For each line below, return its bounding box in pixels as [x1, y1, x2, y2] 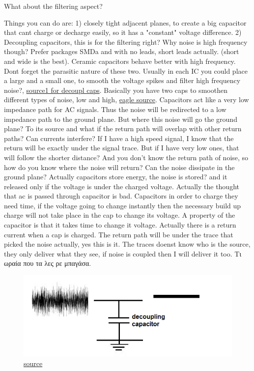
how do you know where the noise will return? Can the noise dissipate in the [4, 162, 235, 172]
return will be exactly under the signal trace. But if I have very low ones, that [4, 143, 239, 153]
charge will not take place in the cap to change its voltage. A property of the [4, 210, 235, 220]
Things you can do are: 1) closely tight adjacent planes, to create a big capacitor [4, 17, 247, 28]
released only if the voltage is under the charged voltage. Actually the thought [4, 181, 239, 191]
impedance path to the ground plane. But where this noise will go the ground [4, 114, 237, 124]
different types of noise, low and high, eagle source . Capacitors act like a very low [4, 94, 249, 105]
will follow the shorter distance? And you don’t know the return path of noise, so [4, 152, 249, 162]
